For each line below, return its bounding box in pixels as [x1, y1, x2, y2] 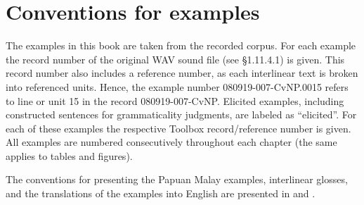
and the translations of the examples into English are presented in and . [6, 186, 316, 201]
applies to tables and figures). [6, 148, 133, 163]
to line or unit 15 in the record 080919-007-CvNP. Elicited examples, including [6, 93, 344, 108]
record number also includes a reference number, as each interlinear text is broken [6, 66, 358, 80]
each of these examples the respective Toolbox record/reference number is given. [6, 120, 351, 135]
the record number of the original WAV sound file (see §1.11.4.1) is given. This [6, 51, 345, 66]
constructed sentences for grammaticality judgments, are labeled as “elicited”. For [6, 107, 357, 122]
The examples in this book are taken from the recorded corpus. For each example [6, 38, 356, 53]
